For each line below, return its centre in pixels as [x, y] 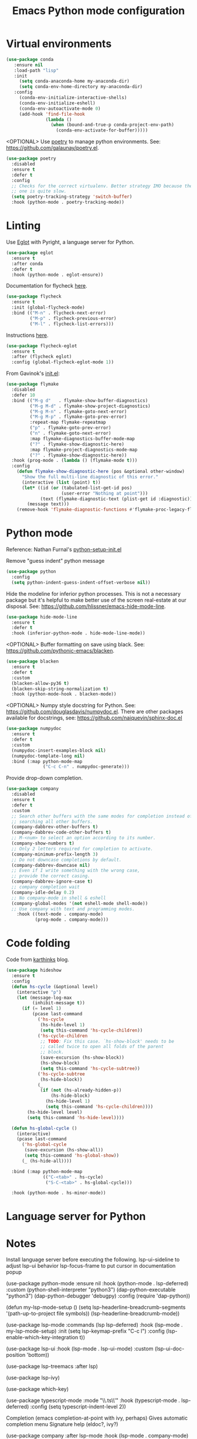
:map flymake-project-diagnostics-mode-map [84, 450]
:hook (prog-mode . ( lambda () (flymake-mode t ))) [74, 461]
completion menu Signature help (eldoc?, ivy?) [62, 1424]
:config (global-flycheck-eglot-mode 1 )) [63, 362]
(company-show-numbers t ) [43, 843]
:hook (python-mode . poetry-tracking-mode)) [68, 202]
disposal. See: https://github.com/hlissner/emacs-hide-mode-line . [86, 606]
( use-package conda [30, 59]
